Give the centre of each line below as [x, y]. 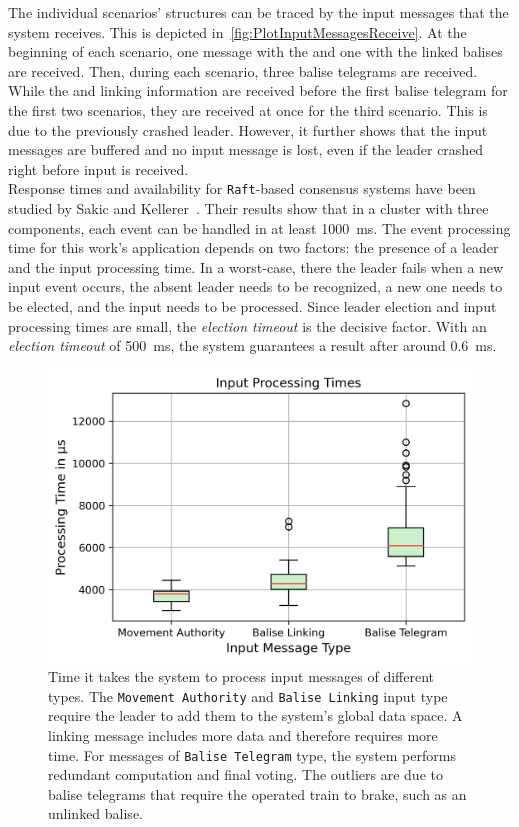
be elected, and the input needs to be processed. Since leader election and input [252, 305]
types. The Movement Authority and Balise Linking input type [248, 695]
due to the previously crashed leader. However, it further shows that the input [248, 129]
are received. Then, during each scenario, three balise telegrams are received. [243, 70]
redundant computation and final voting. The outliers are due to [245, 774]
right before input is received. [98, 168]
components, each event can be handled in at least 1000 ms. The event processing [259, 227]
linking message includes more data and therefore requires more [243, 734]
